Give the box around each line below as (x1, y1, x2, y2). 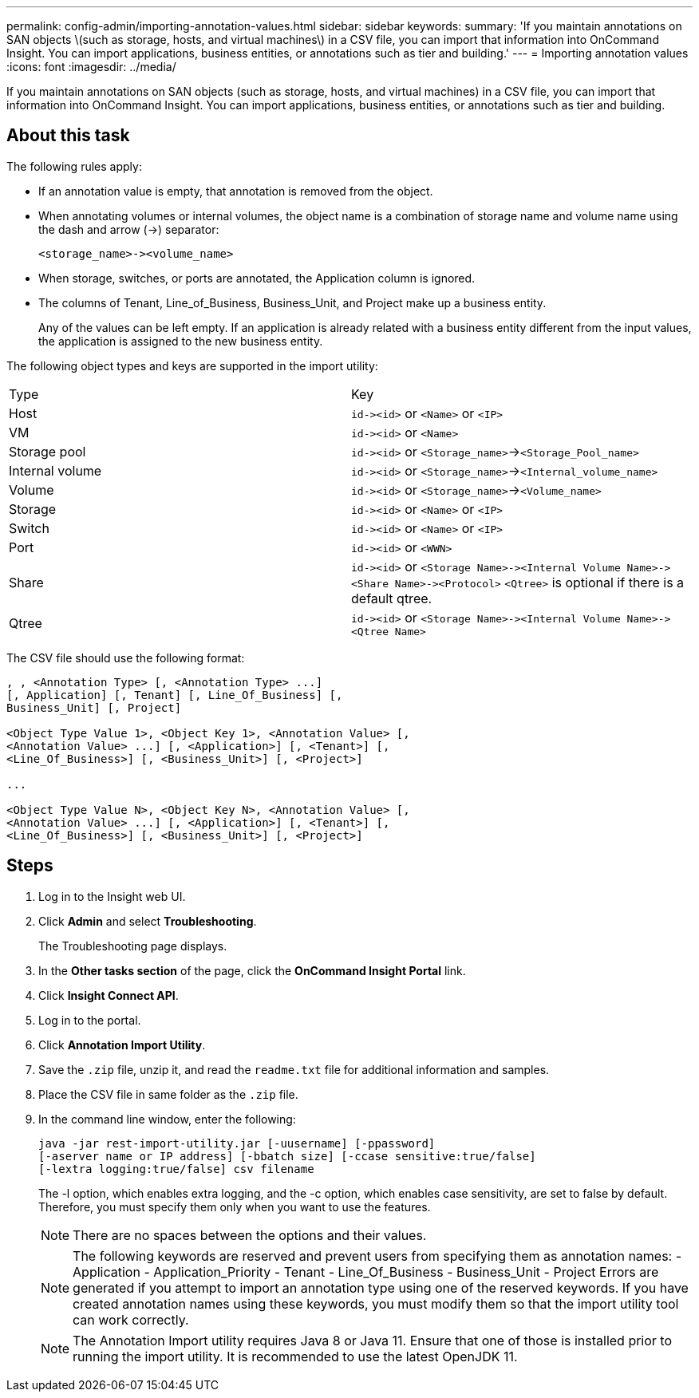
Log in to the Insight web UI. (38, 889, 186, 903)
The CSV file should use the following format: (6, 650, 245, 665)
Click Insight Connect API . (38, 988, 179, 1002)
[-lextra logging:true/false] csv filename (38, 1162, 314, 1175)
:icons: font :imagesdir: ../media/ (6, 60, 176, 73)
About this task (6, 125, 130, 146)
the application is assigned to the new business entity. (38, 334, 323, 348)
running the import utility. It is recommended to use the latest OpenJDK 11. (73, 1348, 518, 1364)
